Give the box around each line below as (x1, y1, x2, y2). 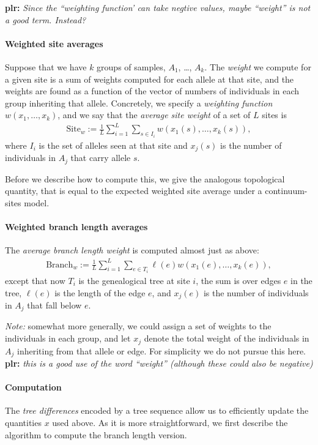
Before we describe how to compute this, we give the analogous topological (5, 172, 285, 185)
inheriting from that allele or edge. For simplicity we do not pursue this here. (17, 344, 306, 357)
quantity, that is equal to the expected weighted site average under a (5, 184, 262, 197)
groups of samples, (97, 60, 166, 73)
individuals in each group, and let (5, 332, 131, 345)
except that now (5, 274, 65, 286)
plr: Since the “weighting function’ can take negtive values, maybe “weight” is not (5, 1, 311, 13)
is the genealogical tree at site (78, 274, 190, 286)
